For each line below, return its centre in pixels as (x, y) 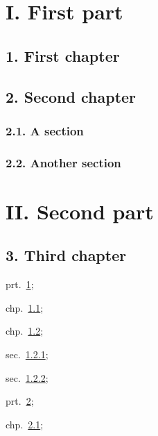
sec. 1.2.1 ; (27, 354)
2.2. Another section (63, 162)
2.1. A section (45, 130)
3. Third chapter (66, 255)
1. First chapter (63, 55)
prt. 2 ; (20, 401)
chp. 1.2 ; (25, 331)
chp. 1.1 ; (25, 307)
